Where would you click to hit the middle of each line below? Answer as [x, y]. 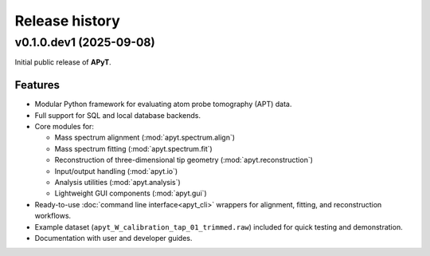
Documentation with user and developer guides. [113, 238]
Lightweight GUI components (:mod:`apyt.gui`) [131, 193]
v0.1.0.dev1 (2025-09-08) [85, 42]
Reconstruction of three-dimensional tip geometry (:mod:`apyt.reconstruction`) [184, 160]
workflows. [53, 216]
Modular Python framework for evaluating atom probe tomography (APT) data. [163, 104]
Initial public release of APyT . [63, 62]
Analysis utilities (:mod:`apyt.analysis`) [117, 183]
